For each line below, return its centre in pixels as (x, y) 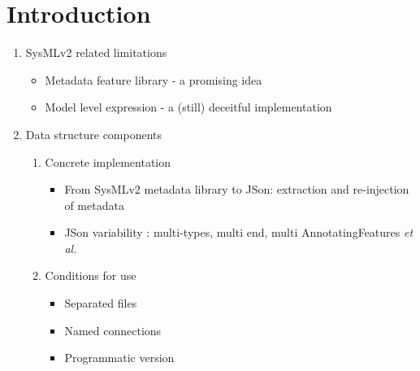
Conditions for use (91, 275)
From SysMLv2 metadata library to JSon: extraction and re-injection (237, 189)
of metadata (94, 205)
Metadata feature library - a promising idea (154, 79)
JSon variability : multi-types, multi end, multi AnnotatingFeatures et (239, 232)
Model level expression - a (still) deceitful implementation (188, 107)
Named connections (113, 330)
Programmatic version (119, 358)
